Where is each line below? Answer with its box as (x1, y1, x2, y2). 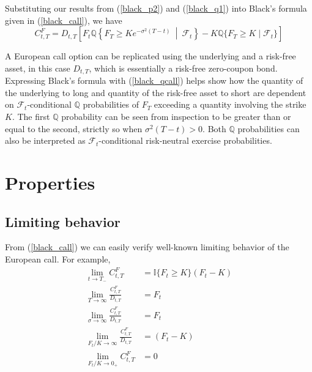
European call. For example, (5, 252, 111, 265)
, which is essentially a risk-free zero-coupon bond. (89, 61, 278, 74)
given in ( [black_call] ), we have (5, 13, 122, 26)
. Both (202, 122, 226, 135)
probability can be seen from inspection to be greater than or (61, 110, 291, 123)
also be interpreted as (5, 134, 86, 147)
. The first (12, 110, 50, 123)
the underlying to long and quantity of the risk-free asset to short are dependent (5, 86, 306, 99)
